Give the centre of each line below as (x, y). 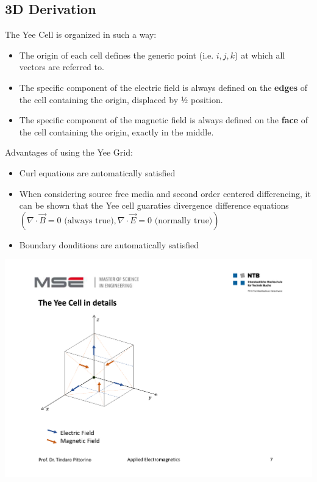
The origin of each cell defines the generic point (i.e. (116, 55)
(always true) (89, 221)
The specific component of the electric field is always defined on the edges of (163, 87)
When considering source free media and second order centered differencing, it (165, 193)
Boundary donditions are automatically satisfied (109, 244)
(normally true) (183, 221)
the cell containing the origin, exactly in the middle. (116, 131)
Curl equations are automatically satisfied (97, 172)
